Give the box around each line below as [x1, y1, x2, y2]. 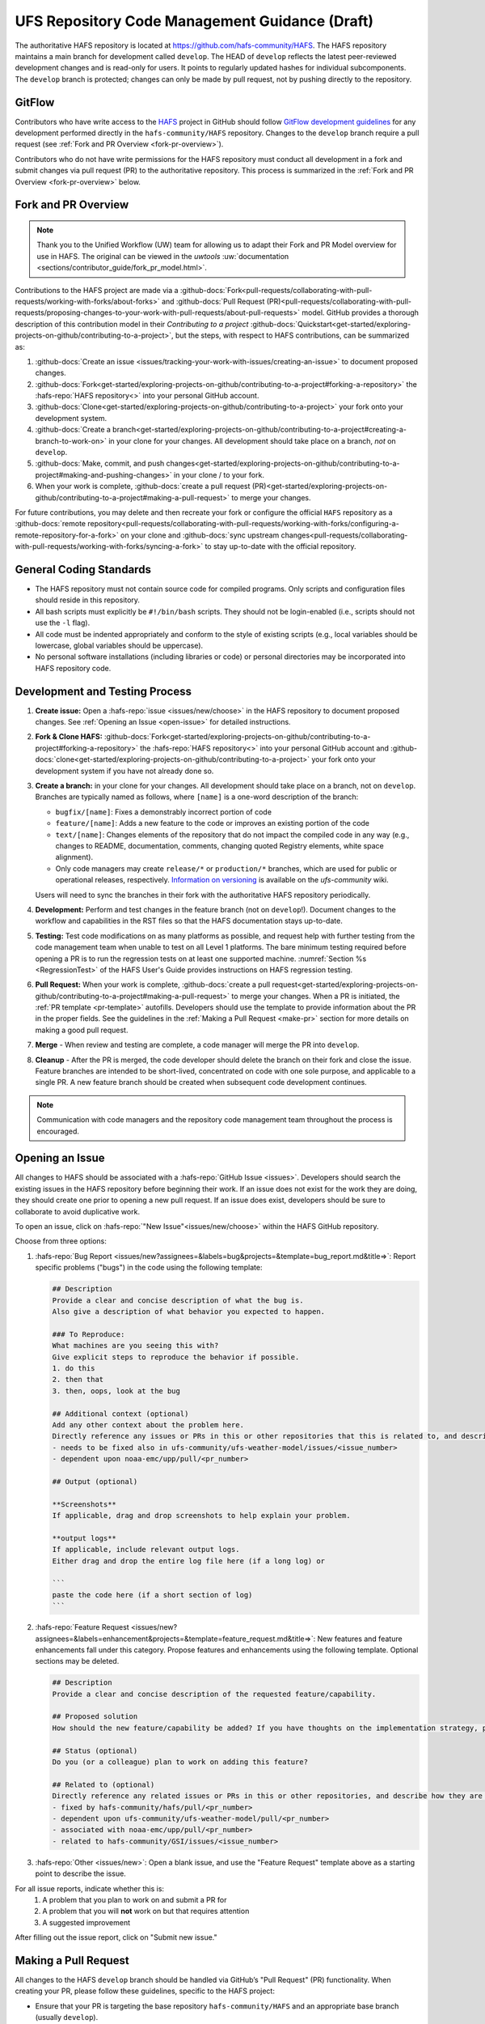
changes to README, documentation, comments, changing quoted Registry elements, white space [55, 840, 384, 850]
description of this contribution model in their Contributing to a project [15, 319, 249, 329]
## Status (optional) [52, 1745, 138, 1755]
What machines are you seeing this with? [52, 1341, 219, 1350]
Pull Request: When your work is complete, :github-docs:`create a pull [35, 980, 271, 989]
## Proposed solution [52, 1712, 138, 1721]
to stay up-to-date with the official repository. [205, 542, 356, 551]
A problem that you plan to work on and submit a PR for [42, 1894, 227, 1904]
